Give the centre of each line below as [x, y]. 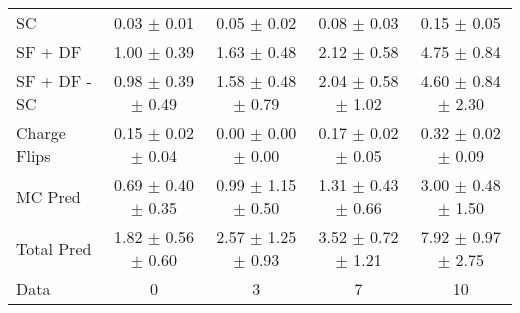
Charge [41, 132]
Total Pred [54, 248]
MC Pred [48, 196]
